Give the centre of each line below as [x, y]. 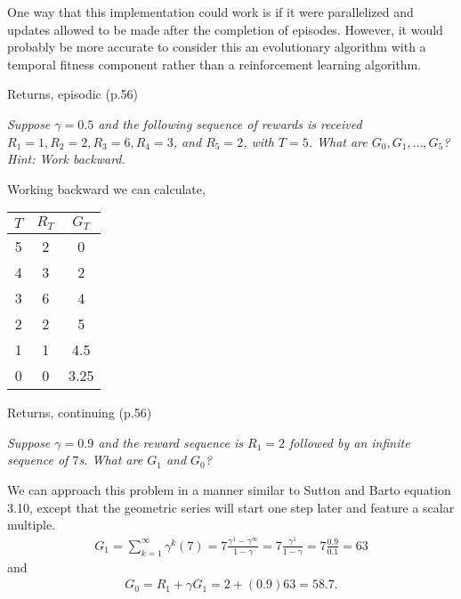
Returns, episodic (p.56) [73, 94]
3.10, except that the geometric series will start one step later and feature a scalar [231, 507]
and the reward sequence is [170, 442]
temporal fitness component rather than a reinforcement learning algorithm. [214, 64]
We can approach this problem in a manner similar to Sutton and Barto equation [229, 490]
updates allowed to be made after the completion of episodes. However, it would [225, 29]
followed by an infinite [349, 442]
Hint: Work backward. [66, 159]
